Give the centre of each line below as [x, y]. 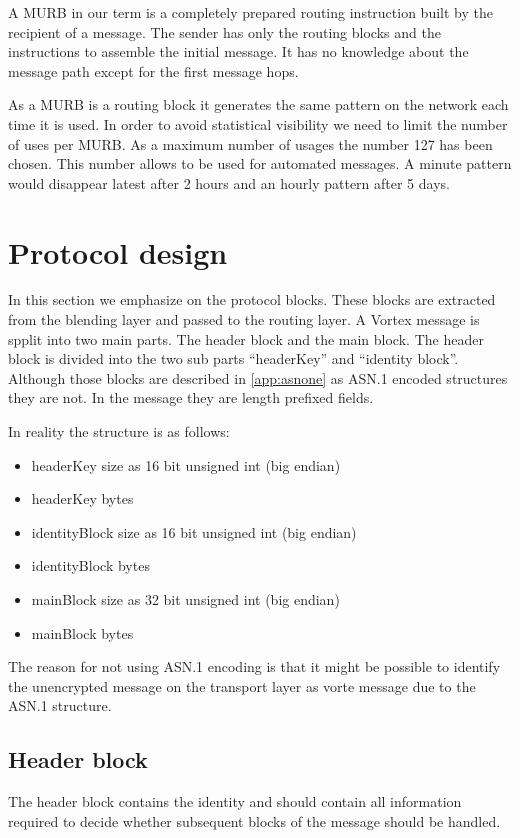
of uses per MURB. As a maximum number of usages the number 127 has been [250, 143]
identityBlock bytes [90, 565]
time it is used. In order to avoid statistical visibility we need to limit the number [258, 123]
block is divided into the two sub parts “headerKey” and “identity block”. [233, 358]
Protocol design [118, 251]
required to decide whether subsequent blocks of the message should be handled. [254, 820]
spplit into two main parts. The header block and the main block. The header [246, 338]
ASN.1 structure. [60, 705]
